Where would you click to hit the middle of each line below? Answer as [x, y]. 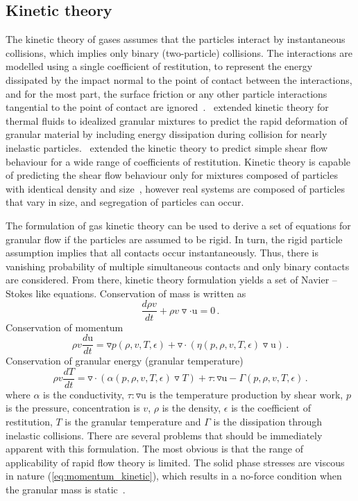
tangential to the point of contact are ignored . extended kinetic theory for [167, 107]
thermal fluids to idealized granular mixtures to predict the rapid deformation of [177, 120]
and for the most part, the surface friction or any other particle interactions [167, 93]
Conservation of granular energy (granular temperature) [125, 361]
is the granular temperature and [133, 422]
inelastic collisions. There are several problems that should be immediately [164, 435]
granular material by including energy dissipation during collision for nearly [167, 134]
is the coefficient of [271, 408]
